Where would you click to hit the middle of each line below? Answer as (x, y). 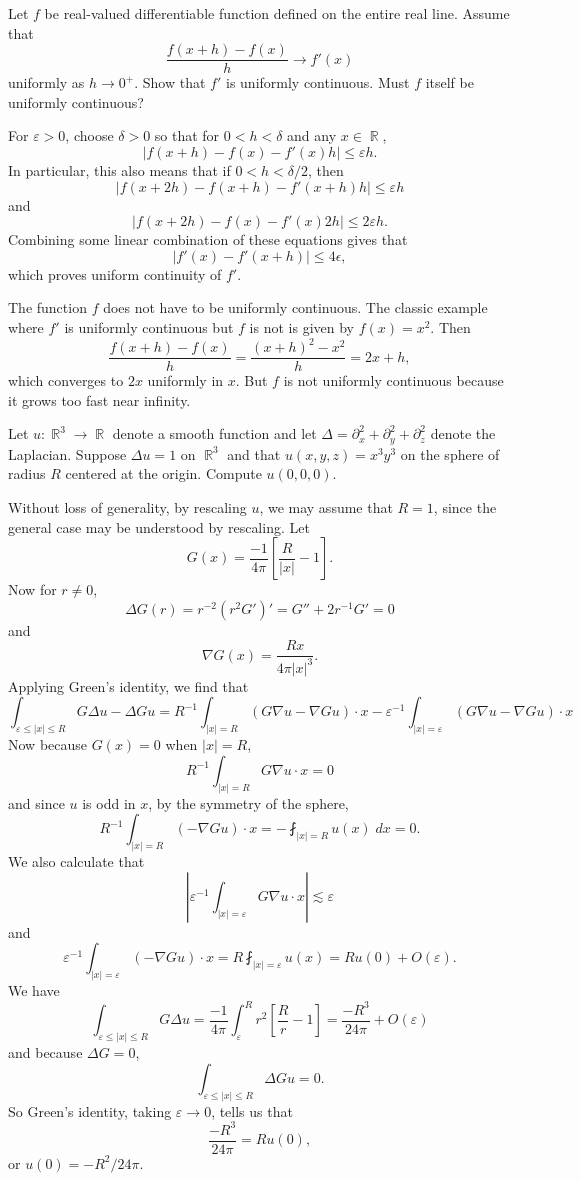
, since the (465, 506)
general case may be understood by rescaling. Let (159, 526)
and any (312, 135)
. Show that (170, 82)
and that (254, 453)
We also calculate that (76, 861)
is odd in (109, 802)
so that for (187, 135)
